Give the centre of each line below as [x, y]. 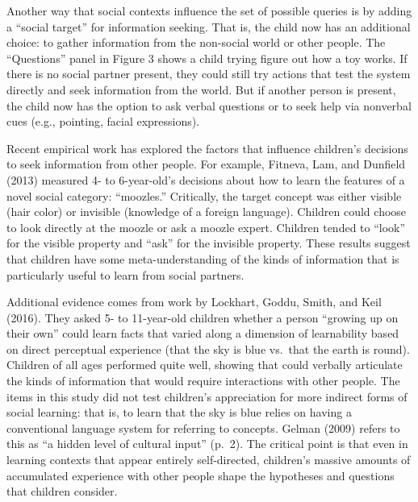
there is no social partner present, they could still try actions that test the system [209, 74]
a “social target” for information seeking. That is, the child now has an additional [209, 26]
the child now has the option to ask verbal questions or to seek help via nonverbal [209, 105]
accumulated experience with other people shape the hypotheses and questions [201, 475]
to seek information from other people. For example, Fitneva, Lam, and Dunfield [206, 164]
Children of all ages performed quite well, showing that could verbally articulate [205, 365]
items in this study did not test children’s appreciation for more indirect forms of [207, 396]
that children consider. [62, 491]
